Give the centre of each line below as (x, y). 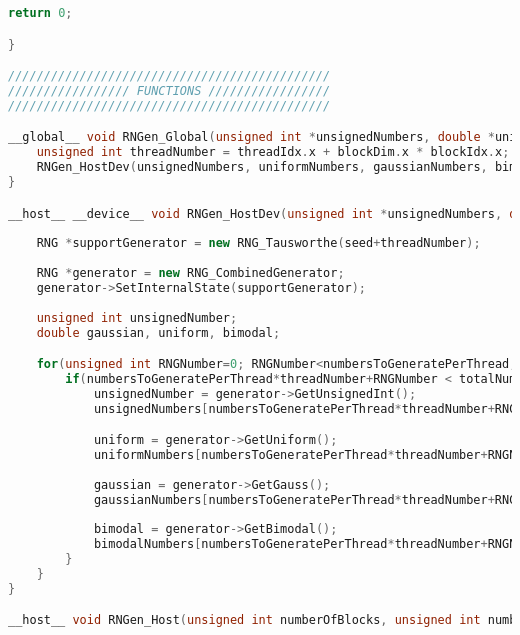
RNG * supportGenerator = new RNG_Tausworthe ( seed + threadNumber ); (258, 243)
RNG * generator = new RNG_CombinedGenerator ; (190, 273)
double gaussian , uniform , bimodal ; (158, 332)
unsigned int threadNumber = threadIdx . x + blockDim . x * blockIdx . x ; (273, 152)
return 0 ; (40, 13)
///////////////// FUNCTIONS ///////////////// (169, 90)
